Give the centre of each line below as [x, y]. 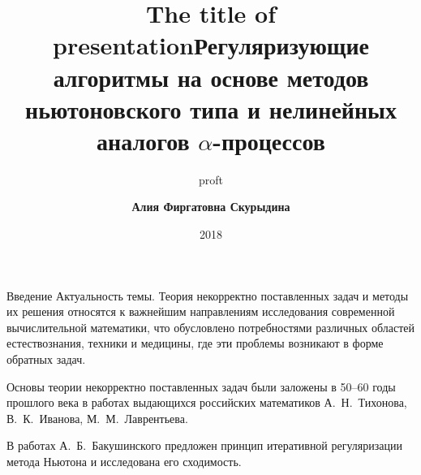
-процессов [269, 140]
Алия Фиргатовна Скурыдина [211, 207]
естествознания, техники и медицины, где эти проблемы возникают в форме [195, 343]
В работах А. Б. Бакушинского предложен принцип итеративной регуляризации [205, 445]
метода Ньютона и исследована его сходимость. [124, 461]
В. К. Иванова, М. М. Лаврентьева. [97, 418]
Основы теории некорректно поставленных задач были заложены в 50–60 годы [201, 386]
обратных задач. [46, 359]
